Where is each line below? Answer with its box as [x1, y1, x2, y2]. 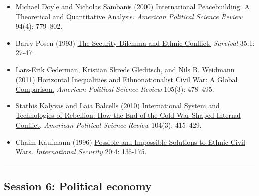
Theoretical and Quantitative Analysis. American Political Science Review [15, 11, 243, 21]
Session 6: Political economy [4, 178, 152, 194]
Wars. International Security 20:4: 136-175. [15, 146, 147, 157]
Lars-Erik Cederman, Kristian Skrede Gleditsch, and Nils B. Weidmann [15, 64, 235, 74]
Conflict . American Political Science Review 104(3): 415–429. [15, 119, 202, 130]
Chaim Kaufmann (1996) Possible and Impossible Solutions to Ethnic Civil [15, 136, 245, 147]
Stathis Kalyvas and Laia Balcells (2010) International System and [15, 100, 220, 110]
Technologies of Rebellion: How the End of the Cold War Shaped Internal [15, 110, 241, 120]
